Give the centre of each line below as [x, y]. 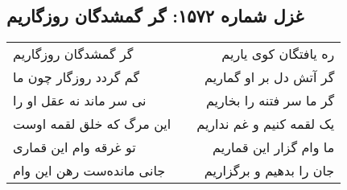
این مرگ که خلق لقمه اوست [92, 124]
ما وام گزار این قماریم [274, 147]
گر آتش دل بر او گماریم [270, 77]
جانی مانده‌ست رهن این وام [89, 171]
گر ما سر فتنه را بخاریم [270, 101]
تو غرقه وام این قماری [74, 147]
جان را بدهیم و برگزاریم [269, 171]
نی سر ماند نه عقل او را [80, 101]
